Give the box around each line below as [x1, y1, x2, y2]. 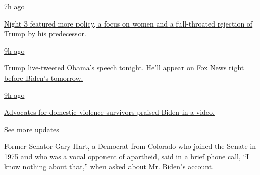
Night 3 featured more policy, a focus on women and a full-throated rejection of [4, 18, 253, 29]
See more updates [4, 123, 59, 134]
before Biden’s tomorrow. [4, 72, 83, 83]
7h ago [4, 1, 25, 11]
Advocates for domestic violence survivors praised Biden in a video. [4, 107, 215, 117]
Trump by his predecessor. [4, 28, 86, 39]
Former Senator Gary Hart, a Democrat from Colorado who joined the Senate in [4, 141, 256, 152]
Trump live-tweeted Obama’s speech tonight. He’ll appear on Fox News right [4, 62, 244, 73]
